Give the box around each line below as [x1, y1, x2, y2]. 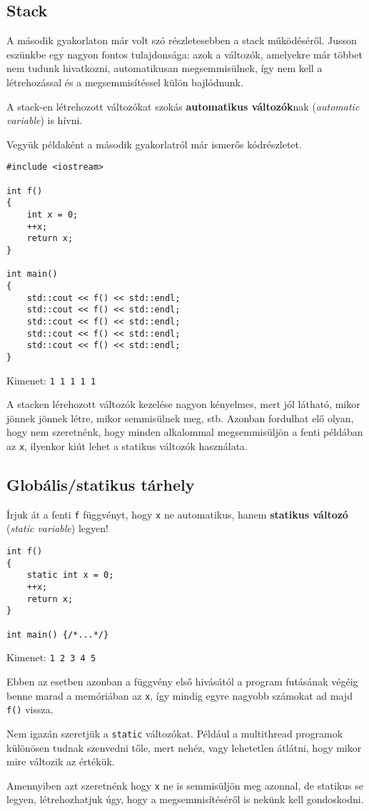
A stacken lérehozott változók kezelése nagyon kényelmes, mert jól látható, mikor [6, 397, 360, 412]
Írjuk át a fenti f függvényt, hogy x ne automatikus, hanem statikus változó [6, 506, 348, 521]
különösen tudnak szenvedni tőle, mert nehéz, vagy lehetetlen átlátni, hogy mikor [6, 740, 362, 755]
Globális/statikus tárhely [6, 474, 195, 495]
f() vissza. [6, 702, 54, 717]
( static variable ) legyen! [6, 521, 108, 536]
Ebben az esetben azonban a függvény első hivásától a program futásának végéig [6, 673, 358, 688]
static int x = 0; [26, 570, 114, 581]
